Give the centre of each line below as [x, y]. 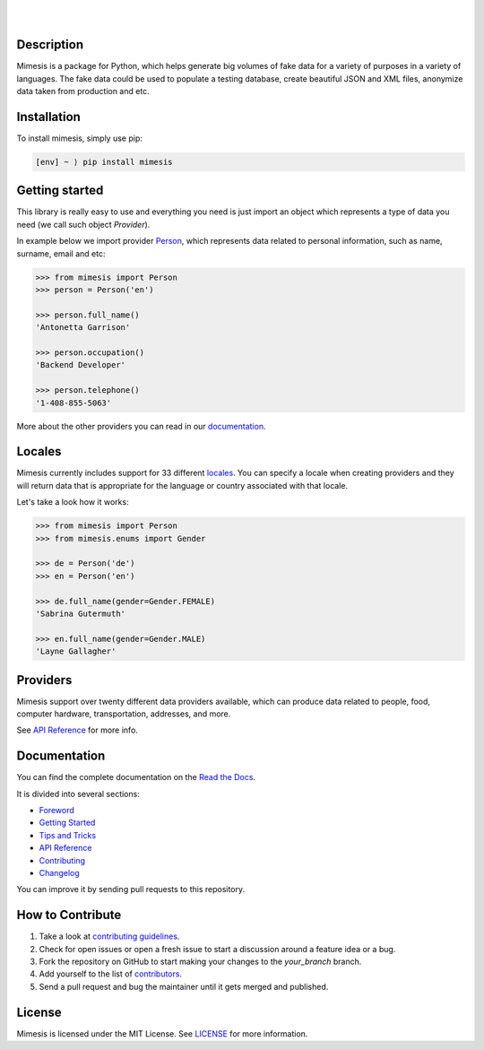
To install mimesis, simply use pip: [79, 138]
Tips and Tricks [68, 835]
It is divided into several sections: [78, 794]
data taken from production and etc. [83, 91]
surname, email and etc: [61, 253]
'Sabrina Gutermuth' [80, 613]
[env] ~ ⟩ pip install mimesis [104, 162]
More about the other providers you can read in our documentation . [141, 426]
